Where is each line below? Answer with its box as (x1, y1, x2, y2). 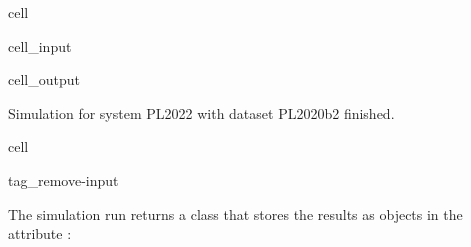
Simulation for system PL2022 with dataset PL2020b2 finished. (8, 102, 395, 123)
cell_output (8, 69, 80, 90)
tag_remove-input (8, 169, 119, 190)
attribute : (8, 223, 72, 244)
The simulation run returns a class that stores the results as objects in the (8, 203, 463, 224)
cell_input (8, 35, 72, 56)
